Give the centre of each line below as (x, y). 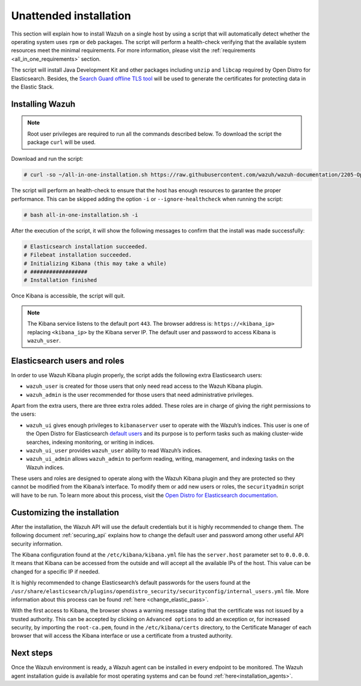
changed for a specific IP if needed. (55, 572)
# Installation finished (60, 280)
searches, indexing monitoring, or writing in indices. (90, 442)
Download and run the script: (47, 159)
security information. (37, 544)
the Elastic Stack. (32, 87)
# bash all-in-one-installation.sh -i (81, 215)
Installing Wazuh (43, 104)
